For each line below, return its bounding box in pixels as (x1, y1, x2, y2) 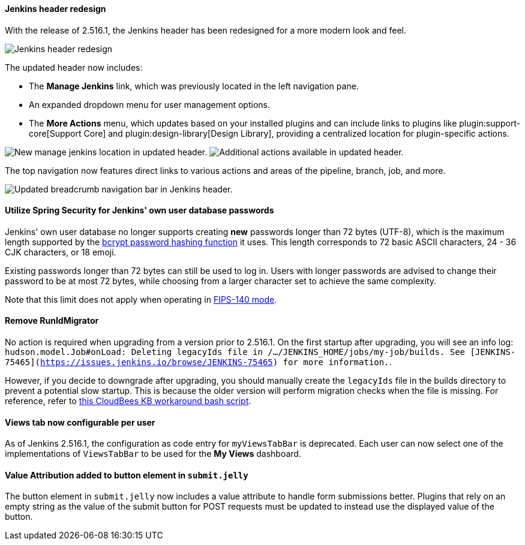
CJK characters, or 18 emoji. (5, 246, 116, 257)
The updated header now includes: (5, 62, 143, 73)
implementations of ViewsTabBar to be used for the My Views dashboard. (5, 448, 301, 459)
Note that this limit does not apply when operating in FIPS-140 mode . (5, 294, 277, 305)
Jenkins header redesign (5, 4, 106, 14)
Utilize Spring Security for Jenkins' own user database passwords (5, 205, 274, 216)
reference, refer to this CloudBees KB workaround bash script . (5, 396, 251, 407)
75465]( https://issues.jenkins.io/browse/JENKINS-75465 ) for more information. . (5, 357, 392, 368)
